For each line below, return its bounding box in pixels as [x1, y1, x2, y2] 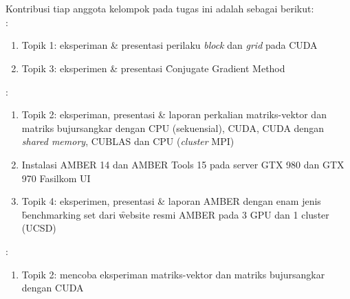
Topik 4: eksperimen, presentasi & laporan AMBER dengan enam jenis [21, 194, 321, 208]
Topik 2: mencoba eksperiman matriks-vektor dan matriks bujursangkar [21, 267, 325, 281]
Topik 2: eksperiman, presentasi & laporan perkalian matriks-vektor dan [21, 107, 327, 122]
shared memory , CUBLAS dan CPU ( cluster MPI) [21, 134, 234, 148]
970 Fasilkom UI [21, 170, 91, 185]
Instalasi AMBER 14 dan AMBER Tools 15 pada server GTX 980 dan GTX [21, 157, 344, 171]
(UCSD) [21, 221, 56, 235]
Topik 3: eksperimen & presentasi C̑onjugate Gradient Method [21, 60, 285, 75]
